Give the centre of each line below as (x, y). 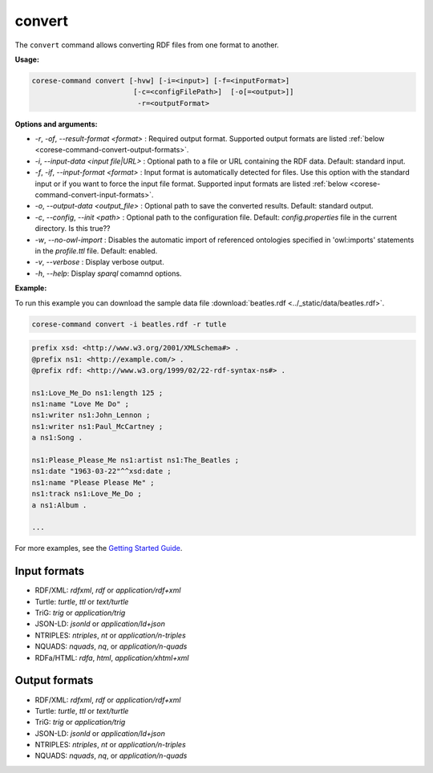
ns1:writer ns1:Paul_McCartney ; (97, 426)
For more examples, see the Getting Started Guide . (99, 548)
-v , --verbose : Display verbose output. (99, 262)
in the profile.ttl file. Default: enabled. (96, 251)
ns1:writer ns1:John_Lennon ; (91, 415)
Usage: (27, 59)
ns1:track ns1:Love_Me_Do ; (87, 494)
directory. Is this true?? (73, 229)
